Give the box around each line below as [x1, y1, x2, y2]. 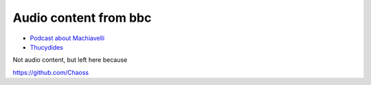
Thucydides [30, 43, 63, 51]
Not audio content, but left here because [12, 56, 128, 64]
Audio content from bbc [12, 10, 152, 25]
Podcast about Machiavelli [30, 34, 105, 42]
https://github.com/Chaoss [12, 68, 89, 76]
